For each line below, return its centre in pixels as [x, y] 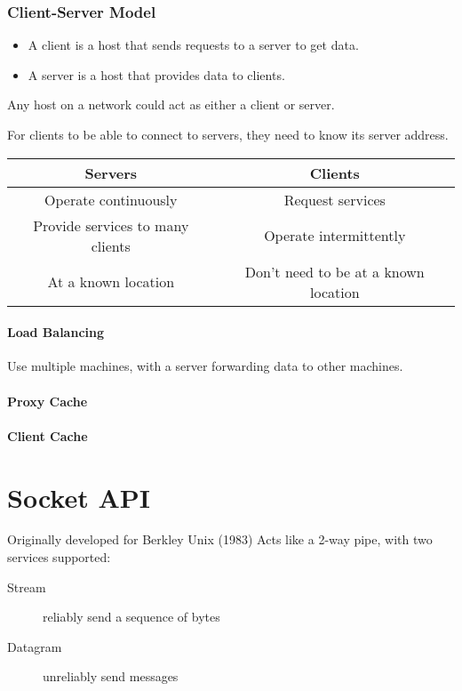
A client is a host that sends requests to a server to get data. [193, 45]
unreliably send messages [111, 676]
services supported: [59, 557]
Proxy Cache [48, 401]
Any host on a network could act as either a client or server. [171, 104]
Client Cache [48, 435]
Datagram [35, 646]
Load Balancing [56, 332]
